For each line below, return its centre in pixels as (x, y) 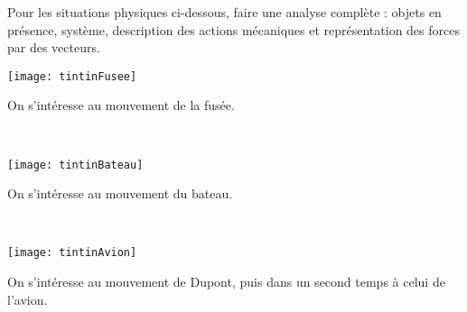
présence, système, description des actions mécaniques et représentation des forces (233, 29)
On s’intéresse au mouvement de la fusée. (121, 105)
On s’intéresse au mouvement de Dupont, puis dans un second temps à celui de (226, 282)
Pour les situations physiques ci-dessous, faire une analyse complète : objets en (224, 12)
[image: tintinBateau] (75, 165)
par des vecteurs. (54, 47)
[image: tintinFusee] (72, 76)
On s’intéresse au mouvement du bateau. (120, 193)
